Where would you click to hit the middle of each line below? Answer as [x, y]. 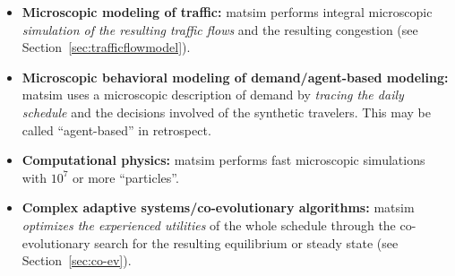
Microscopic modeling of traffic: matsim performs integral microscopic [227, 12]
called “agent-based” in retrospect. [116, 129]
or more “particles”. [126, 177]
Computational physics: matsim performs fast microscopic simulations [223, 160]
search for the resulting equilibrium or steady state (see [246, 242]
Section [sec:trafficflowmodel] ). [106, 47]
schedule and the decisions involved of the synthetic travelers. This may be [226, 112]
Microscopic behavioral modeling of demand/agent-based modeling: [235, 77]
